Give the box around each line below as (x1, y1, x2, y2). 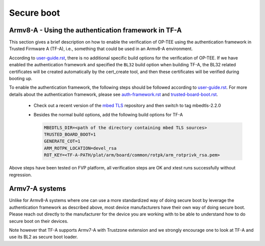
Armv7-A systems (9, 185, 66, 193)
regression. (9, 172, 32, 178)
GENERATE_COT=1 (44, 138, 80, 144)
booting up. (9, 76, 33, 82)
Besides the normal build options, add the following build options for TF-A (33, 111, 183, 117)
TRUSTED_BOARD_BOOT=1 (44, 132, 96, 137)
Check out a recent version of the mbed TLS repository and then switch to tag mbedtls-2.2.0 (33, 103, 221, 109)
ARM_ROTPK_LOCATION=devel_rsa (44, 145, 117, 151)
